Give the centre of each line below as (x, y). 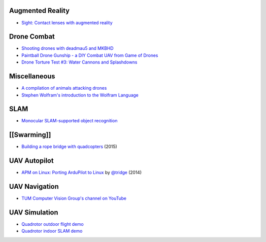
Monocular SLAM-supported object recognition (69, 121)
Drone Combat (32, 37)
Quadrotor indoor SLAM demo (52, 231)
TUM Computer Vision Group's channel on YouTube (74, 198)
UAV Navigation (34, 187)
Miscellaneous (32, 76)
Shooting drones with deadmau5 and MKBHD (67, 48)
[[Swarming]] (30, 135)
